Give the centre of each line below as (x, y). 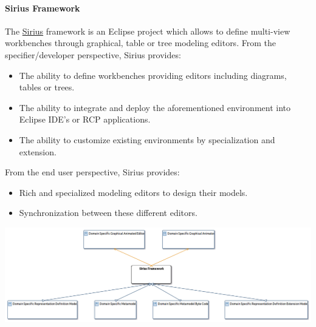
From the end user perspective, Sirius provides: (92, 172)
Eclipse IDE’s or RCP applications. (85, 119)
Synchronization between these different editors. (108, 213)
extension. (38, 151)
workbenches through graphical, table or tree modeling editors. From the (140, 43)
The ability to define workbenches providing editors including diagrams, (153, 75)
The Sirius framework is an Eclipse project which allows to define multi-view (148, 31)
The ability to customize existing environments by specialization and (147, 139)
